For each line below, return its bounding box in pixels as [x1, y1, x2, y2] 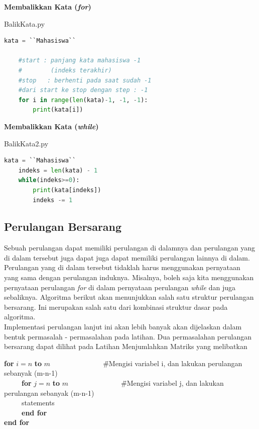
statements [21, 397, 55, 408]
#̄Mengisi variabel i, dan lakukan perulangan [103, 358, 242, 368]
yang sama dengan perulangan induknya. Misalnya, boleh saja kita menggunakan [4, 272, 254, 283]
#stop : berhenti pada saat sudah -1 [18, 76, 152, 84]
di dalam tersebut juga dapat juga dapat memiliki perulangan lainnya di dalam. [4, 252, 250, 263]
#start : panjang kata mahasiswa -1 [18, 57, 141, 64]
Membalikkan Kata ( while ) [4, 121, 99, 131]
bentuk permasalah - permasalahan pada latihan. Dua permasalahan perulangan [4, 331, 251, 341]
